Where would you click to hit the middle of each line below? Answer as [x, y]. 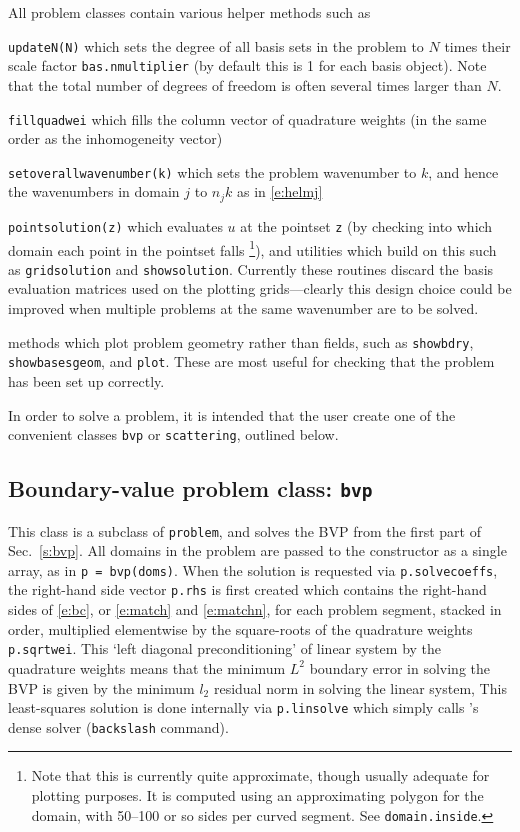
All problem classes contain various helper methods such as [189, 12]
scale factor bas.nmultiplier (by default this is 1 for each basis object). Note [247, 65]
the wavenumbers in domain [94, 191]
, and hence [463, 171]
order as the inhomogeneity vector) [115, 138]
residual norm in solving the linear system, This [360, 687]
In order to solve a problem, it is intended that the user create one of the [232, 414]
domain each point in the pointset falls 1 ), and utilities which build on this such [252, 248]
